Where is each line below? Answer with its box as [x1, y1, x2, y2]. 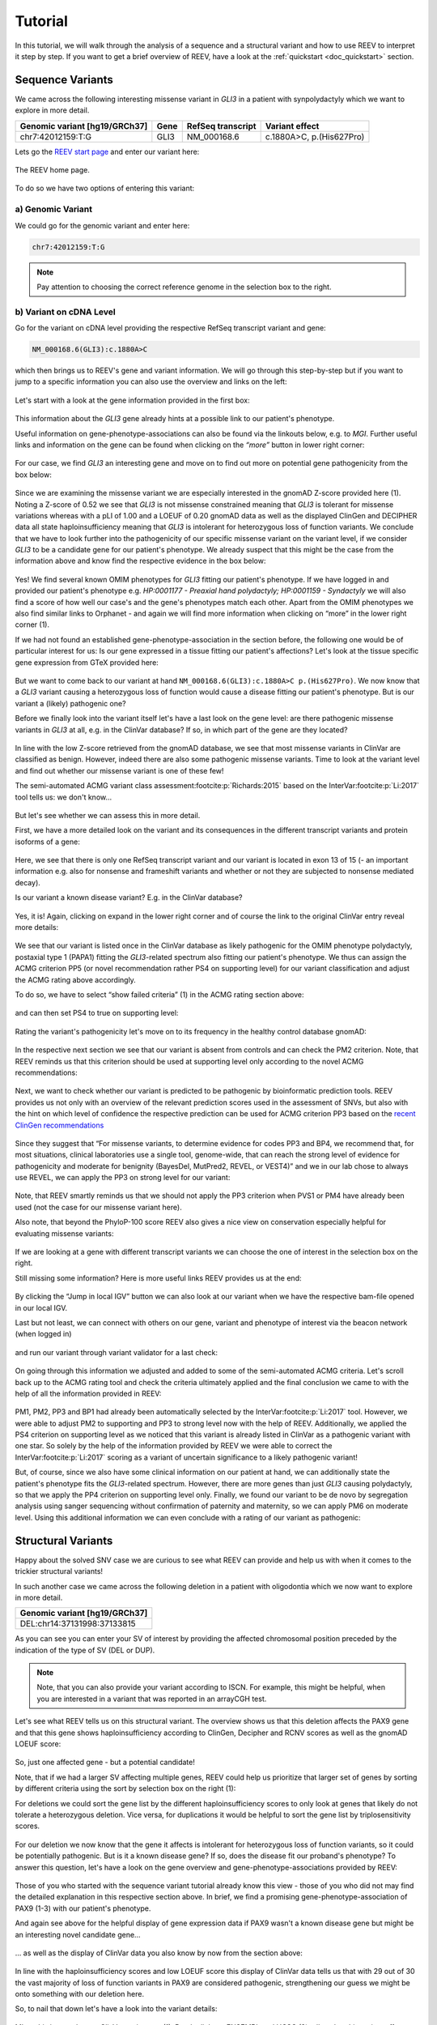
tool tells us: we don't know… [15, 792, 112, 802]
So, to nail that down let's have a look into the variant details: [15, 2004, 218, 2014]
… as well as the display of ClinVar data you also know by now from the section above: [15, 1948, 303, 1958]
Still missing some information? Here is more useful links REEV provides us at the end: [15, 1273, 302, 1283]
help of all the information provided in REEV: [15, 1388, 162, 1398]
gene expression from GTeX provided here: [15, 657, 159, 667]
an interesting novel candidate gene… [15, 1929, 141, 1939]
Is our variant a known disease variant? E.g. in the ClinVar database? [15, 893, 243, 902]
